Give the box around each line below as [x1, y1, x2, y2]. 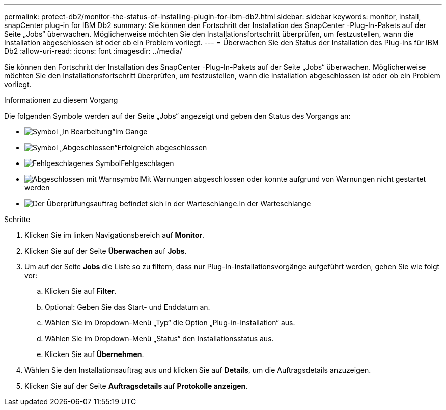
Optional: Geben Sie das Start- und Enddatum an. [45, 303, 210, 311]
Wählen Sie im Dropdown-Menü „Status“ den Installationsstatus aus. [45, 334, 274, 343]
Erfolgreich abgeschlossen [117, 143, 207, 152]
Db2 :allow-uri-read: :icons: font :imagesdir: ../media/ [4, 47, 182, 56]
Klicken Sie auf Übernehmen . [45, 350, 144, 359]
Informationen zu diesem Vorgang [4, 96, 118, 104]
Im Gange [115, 127, 148, 136]
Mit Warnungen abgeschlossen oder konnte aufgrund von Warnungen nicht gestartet [141, 175, 426, 183]
